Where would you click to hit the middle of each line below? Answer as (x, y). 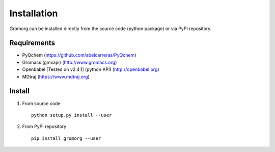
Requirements (32, 43)
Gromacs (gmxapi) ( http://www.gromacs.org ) (70, 62)
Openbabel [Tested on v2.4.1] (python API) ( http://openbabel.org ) (91, 69)
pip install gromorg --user (66, 138)
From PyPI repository (44, 126)
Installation (34, 13)
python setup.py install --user (72, 115)
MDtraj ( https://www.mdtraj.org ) (56, 77)
